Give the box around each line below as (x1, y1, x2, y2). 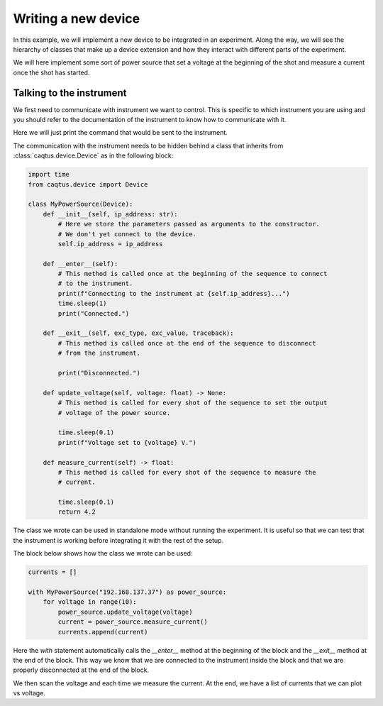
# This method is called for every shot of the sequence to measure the (57, 468, 316, 476)
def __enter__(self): (43, 260, 118, 267)
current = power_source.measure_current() (57, 618, 209, 626)
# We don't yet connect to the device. (57, 230, 196, 238)
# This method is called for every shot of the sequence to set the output (57, 399, 328, 407)
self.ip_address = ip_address (57, 240, 163, 248)
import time (28, 170, 70, 179)
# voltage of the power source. (57, 409, 170, 417)
